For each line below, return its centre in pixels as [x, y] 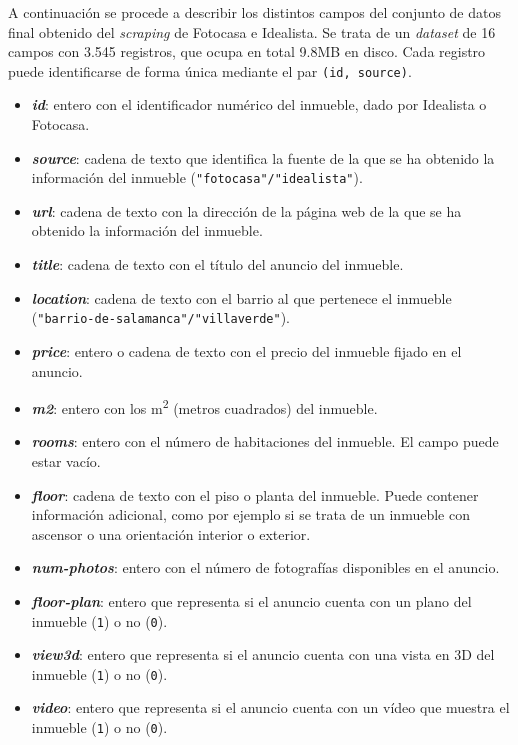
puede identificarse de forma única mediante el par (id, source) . [210, 70]
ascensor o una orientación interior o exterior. [171, 533]
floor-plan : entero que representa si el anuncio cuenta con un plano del [251, 600]
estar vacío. [66, 460]
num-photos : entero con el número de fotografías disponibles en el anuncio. [265, 567]
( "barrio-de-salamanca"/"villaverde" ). [160, 317]
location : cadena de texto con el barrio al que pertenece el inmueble [241, 297]
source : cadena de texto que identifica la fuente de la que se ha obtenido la [263, 157]
